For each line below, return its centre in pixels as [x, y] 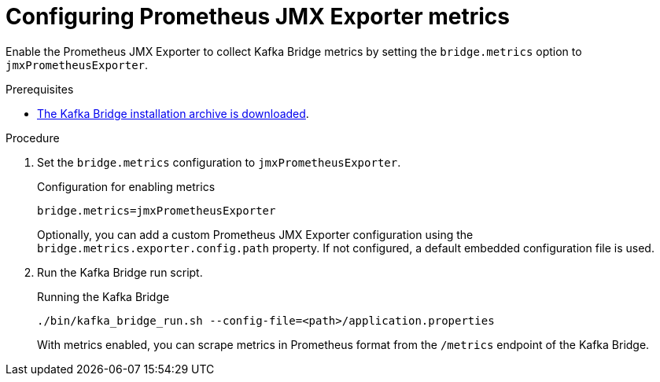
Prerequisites [40, 89]
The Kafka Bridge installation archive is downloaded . [173, 113]
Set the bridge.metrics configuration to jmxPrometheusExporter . [219, 162]
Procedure [33, 138]
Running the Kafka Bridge [103, 296]
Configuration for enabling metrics [126, 186]
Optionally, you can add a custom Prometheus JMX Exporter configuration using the [255, 234]
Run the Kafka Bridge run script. [120, 272]
